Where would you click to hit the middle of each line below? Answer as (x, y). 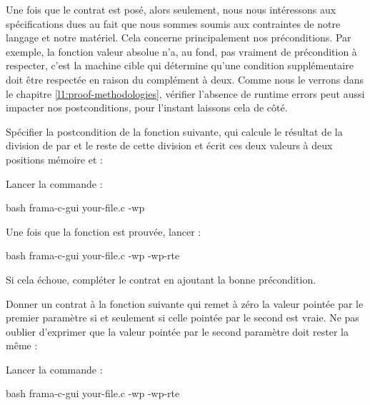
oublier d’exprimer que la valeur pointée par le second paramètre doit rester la (177, 331)
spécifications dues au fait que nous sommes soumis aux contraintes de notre (173, 23)
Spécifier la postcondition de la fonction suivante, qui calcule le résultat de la (174, 131)
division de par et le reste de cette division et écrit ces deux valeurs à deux (169, 145)
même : (22, 345)
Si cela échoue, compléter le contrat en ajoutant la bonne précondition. (161, 279)
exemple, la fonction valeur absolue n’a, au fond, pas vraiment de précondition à (181, 51)
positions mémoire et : (54, 159)
